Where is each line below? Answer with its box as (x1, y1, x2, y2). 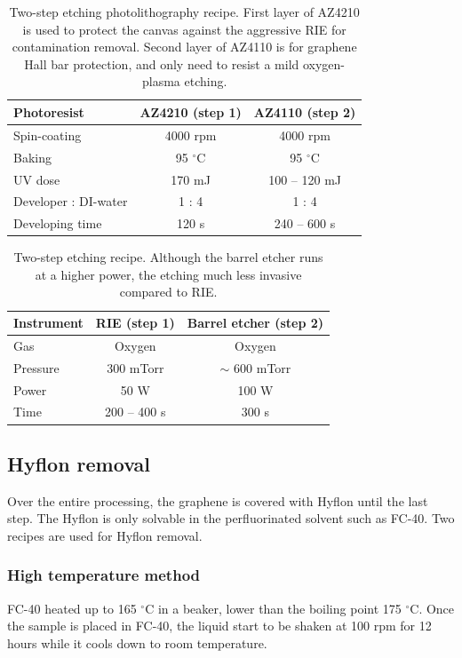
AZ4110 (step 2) (253, 102, 356, 121)
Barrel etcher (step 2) (187, 313, 324, 332)
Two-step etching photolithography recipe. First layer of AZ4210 (9, 3, 360, 20)
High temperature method (7, 564, 201, 586)
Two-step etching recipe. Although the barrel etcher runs (13, 248, 323, 266)
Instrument (13, 313, 84, 332)
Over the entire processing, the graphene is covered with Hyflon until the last (7, 491, 428, 510)
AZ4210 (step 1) (139, 102, 242, 121)
